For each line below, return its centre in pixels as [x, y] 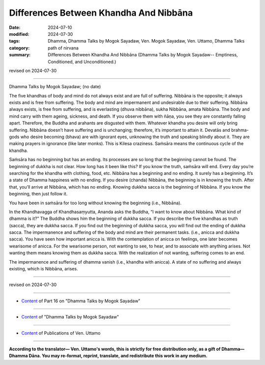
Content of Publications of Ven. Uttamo [61, 333]
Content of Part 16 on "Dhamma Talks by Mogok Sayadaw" [81, 301]
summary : [20, 55]
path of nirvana [63, 48]
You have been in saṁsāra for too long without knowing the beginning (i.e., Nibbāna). [95, 203]
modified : [19, 34]
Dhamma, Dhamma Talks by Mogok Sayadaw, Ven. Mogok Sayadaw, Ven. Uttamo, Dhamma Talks [146, 41]
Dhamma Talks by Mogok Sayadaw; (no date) [55, 87]
